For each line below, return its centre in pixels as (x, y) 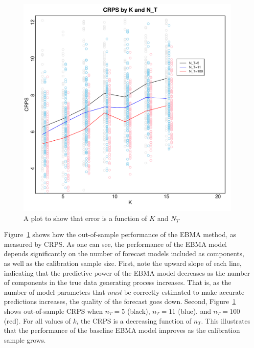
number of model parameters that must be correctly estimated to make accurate (124, 292)
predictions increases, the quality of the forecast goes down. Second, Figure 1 (120, 301)
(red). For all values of (37, 320)
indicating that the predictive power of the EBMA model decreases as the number (127, 272)
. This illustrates (226, 320)
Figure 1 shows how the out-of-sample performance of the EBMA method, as (120, 234)
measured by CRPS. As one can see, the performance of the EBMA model (115, 244)
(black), (139, 311)
